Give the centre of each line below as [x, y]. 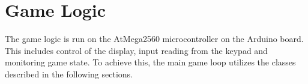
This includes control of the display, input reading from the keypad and [136, 50]
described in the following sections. [69, 73]
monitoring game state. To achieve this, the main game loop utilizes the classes [150, 62]
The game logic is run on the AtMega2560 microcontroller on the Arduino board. [154, 39]
